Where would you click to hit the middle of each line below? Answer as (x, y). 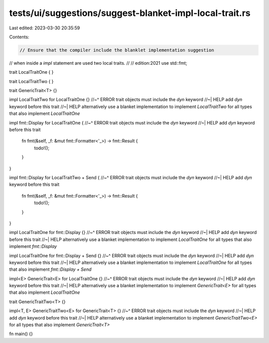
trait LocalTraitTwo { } (31, 81)
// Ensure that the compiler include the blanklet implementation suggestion (117, 50)
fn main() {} (21, 334)
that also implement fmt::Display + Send (50, 269)
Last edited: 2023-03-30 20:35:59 (45, 28)
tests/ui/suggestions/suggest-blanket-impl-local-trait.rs (130, 13)
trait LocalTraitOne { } (31, 72)
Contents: (19, 37)
